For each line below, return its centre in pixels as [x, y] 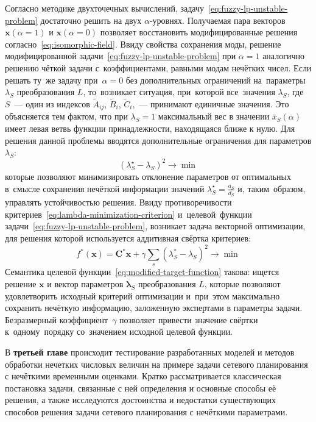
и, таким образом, [272, 188]
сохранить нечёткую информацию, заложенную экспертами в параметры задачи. [154, 308]
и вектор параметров [85, 283]
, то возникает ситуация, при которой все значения [179, 92]
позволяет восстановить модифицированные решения [199, 32]
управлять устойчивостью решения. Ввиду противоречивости [118, 202]
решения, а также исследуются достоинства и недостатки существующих [141, 400]
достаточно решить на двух [91, 20]
